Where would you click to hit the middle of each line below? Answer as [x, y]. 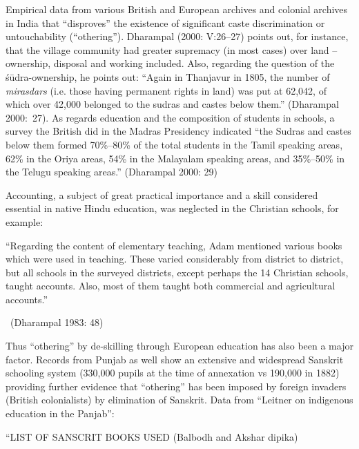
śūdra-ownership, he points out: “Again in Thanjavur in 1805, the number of [168, 76]
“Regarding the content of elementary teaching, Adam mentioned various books [174, 245]
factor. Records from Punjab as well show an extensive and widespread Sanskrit [175, 359]
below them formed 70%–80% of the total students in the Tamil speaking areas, [174, 144]
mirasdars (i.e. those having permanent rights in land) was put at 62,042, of [166, 90]
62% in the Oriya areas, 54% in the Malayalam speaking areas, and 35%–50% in [175, 158]
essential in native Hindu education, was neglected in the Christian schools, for [172, 208]
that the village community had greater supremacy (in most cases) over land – [172, 49]
